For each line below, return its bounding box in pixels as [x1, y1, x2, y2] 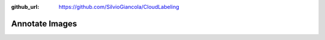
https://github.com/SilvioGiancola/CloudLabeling [58, 4, 180, 10]
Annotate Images [11, 18, 78, 29]
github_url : [11, 4, 39, 10]
